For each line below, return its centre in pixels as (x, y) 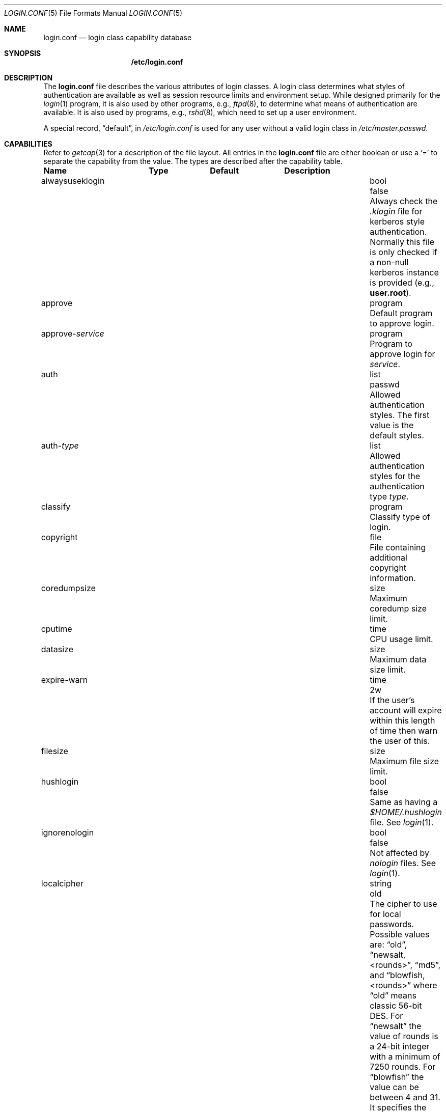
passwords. (392, 924)
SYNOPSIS (23, 53)
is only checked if (403, 252)
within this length (402, 720)
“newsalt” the (396, 1026)
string (381, 883)
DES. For (386, 1016)
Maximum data (398, 659)
